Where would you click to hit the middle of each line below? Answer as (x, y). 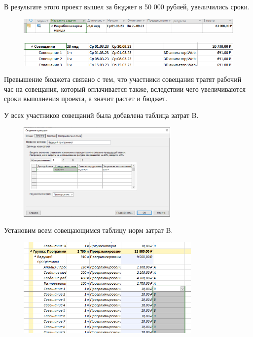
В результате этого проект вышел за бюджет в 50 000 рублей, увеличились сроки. (127, 6)
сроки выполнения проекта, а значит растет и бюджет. (86, 98)
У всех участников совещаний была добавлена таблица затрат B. (101, 115)
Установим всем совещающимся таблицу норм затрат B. (89, 230)
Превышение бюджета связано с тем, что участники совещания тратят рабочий (123, 79)
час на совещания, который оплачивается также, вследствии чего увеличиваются (125, 89)
